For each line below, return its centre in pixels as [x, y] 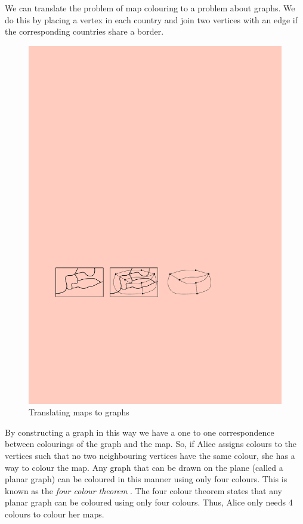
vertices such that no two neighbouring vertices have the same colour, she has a [150, 456]
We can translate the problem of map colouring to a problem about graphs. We [150, 8]
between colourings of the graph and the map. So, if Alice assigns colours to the [151, 444]
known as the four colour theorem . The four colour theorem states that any [143, 490]
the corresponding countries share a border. [84, 31]
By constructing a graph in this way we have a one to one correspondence [140, 432]
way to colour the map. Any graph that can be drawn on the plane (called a [144, 467]
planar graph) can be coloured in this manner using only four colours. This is [146, 479]
